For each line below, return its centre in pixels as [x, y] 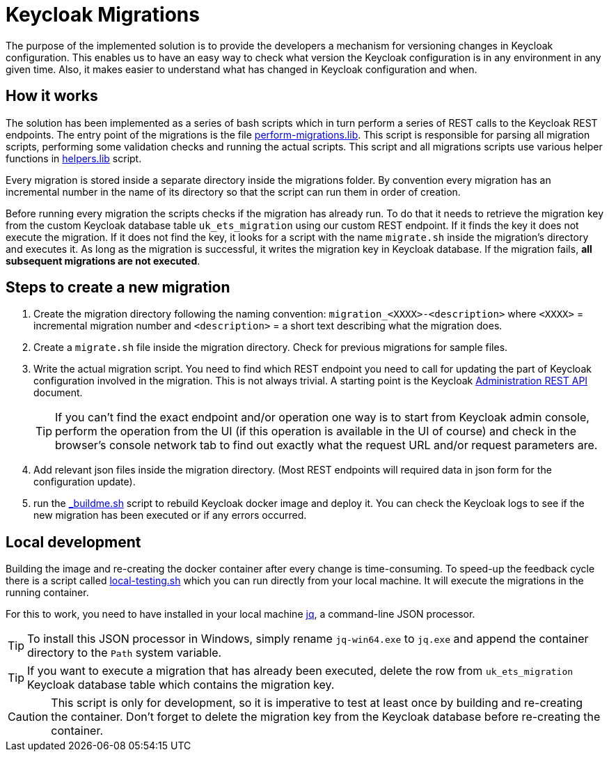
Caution [28, 717]
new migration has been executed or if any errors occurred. [170, 515]
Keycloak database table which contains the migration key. [181, 685]
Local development [73, 542]
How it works [52, 96]
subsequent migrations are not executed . [103, 260]
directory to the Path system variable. [125, 653]
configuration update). [85, 482]
